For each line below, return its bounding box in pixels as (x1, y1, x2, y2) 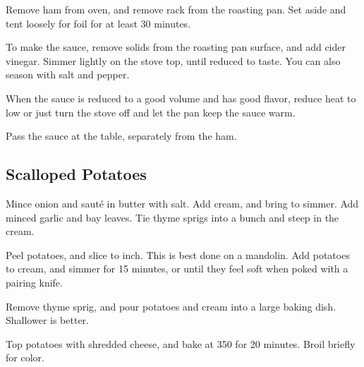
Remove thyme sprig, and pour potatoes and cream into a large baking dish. (6, 299, 336, 313)
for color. (6, 350, 44, 365)
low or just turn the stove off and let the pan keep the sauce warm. (6, 104, 296, 119)
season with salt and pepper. (6, 67, 130, 82)
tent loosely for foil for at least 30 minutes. (6, 16, 191, 30)
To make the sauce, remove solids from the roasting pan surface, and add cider (6, 40, 346, 54)
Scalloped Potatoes (6, 163, 147, 185)
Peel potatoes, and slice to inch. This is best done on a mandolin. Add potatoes (6, 247, 350, 262)
